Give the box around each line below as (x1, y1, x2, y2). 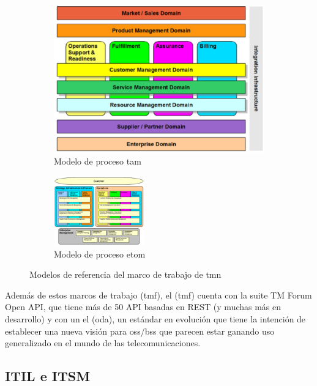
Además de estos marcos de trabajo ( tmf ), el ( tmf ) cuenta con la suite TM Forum (5, 288, 312, 301)
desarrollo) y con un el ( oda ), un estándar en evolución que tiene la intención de (5, 312, 306, 325)
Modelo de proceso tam (54, 154, 141, 167)
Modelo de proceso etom (54, 247, 146, 260)
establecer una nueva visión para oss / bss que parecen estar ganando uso (5, 324, 275, 337)
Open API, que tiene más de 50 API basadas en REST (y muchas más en (5, 300, 282, 313)
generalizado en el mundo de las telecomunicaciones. (5, 336, 201, 349)
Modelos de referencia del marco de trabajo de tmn (29, 268, 222, 281)
